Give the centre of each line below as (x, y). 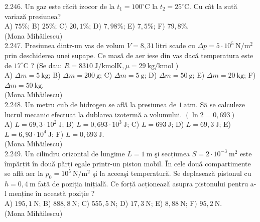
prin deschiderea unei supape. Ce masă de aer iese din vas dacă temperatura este (129, 55)
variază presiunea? (33, 16)
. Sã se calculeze (220, 104)
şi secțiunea (172, 153)
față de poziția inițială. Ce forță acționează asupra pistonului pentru (143, 183)
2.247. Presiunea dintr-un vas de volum (65, 45)
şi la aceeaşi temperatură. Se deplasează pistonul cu (172, 173)
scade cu (182, 45)
